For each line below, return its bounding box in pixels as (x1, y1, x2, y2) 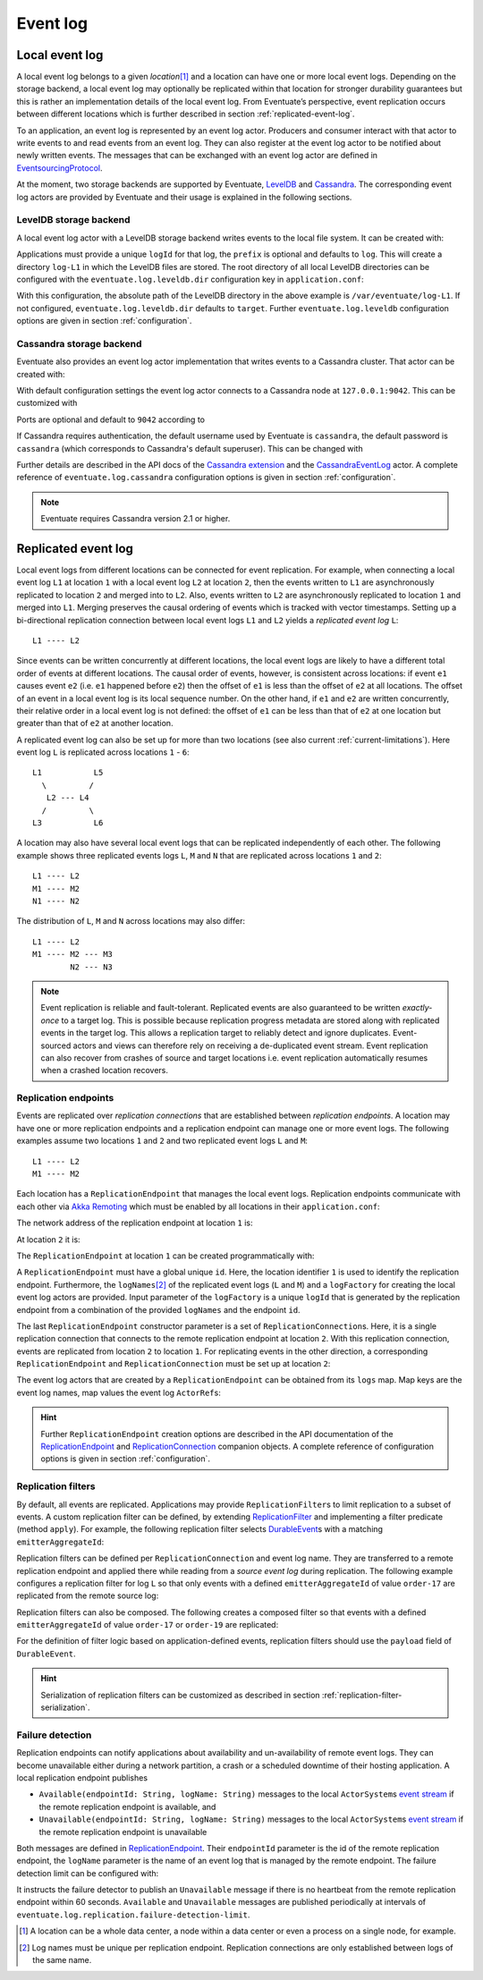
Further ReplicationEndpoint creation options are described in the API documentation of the (40, 1428, 394, 1439)
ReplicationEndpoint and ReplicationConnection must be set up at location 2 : (16, 1358, 331, 1369)
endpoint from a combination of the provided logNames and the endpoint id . (16, 1304, 301, 1315)
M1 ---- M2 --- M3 (32, 949, 114, 960)
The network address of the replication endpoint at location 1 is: (16, 1217, 253, 1229)
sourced (40, 1040, 72, 1051)
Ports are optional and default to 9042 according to (16, 414, 206, 425)
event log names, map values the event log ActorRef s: (16, 1387, 221, 1398)
